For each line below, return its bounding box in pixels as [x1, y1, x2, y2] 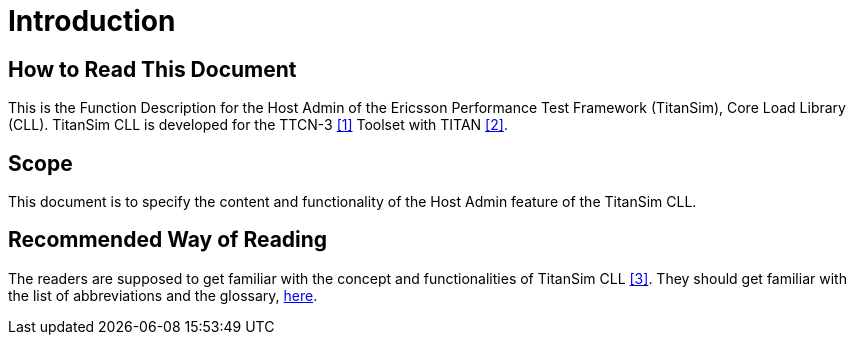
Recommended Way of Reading [8, 227, 328, 253]
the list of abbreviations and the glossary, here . [8, 286, 318, 304]
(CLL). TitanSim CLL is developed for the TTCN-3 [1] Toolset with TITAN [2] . [8, 116, 508, 134]
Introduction [8, 4, 176, 38]
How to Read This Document [8, 56, 297, 82]
